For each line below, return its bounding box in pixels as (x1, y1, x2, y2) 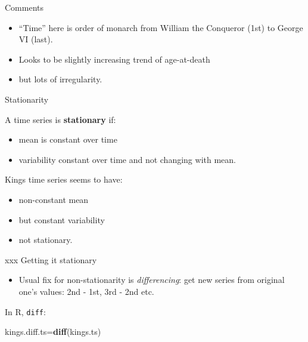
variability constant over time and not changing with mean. (18, 153, 236, 165)
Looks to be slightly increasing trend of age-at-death (18, 53, 210, 65)
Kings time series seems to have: (5, 173, 123, 186)
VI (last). (18, 33, 53, 45)
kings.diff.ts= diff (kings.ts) (5, 325, 101, 338)
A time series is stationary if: (5, 113, 116, 125)
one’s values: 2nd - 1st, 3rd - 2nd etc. (18, 285, 154, 297)
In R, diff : (5, 305, 46, 318)
